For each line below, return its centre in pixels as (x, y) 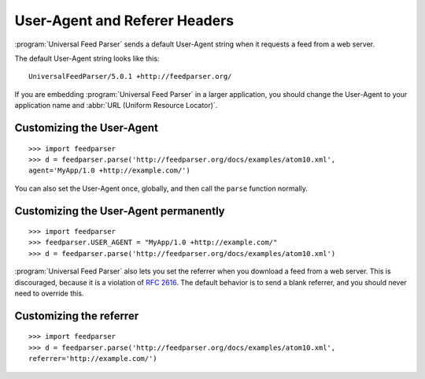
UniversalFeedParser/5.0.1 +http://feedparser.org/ (130, 76)
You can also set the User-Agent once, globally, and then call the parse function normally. (161, 188)
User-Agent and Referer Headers (124, 20)
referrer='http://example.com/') (93, 359)
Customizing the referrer (77, 316)
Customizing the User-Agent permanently (120, 211)
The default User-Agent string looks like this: (87, 58)
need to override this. (49, 294)
